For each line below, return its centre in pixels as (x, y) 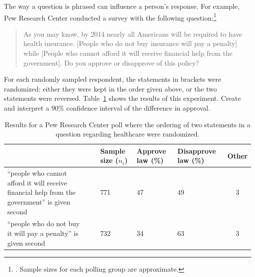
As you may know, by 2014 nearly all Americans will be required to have (133, 34)
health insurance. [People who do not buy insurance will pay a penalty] (130, 43)
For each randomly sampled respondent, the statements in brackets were (113, 79)
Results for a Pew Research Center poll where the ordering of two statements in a (127, 124)
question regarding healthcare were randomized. (127, 134)
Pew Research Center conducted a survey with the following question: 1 (110, 17)
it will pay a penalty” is (43, 233)
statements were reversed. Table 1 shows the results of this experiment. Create (122, 98)
